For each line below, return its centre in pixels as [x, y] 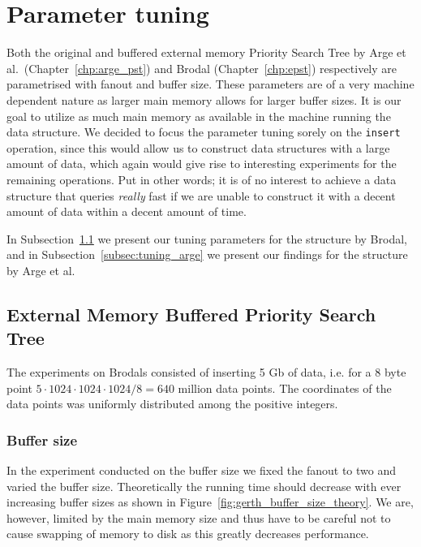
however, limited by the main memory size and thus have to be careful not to [199, 517]
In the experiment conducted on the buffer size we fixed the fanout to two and [202, 470]
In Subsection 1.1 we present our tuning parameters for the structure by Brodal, [207, 238]
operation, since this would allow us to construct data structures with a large [198, 147]
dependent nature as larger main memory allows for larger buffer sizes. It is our [204, 99]
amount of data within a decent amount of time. [127, 211]
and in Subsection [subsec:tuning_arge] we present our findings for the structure [207, 254]
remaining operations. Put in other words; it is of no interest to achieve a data [202, 179]
